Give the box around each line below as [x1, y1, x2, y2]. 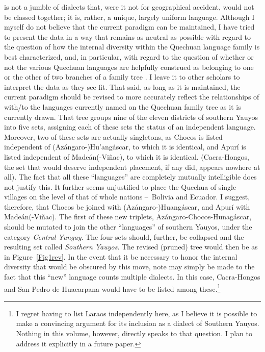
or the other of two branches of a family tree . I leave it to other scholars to [4, 71, 240, 82]
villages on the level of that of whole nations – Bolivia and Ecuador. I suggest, [4, 191, 250, 202]
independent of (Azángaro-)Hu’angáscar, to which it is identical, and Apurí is [4, 141, 246, 152]
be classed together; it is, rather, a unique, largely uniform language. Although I [4, 11, 255, 22]
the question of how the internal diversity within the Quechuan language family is [4, 41, 260, 52]
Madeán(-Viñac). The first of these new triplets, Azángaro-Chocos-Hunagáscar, [4, 211, 252, 222]
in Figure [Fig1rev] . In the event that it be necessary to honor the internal [4, 251, 237, 262]
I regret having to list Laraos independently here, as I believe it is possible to [16, 308, 257, 318]
